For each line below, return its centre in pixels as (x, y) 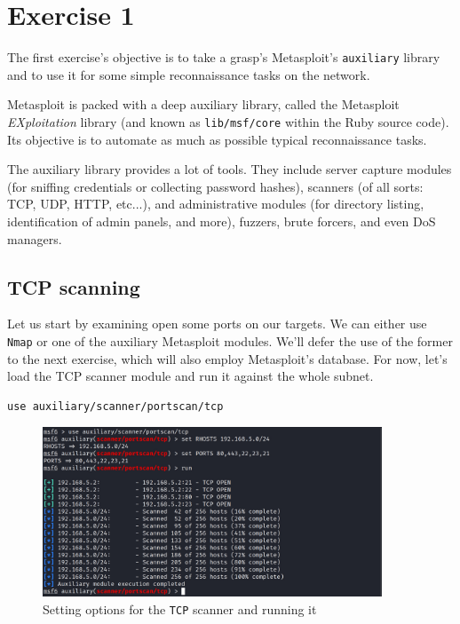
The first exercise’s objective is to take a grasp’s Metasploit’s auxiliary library (224, 57)
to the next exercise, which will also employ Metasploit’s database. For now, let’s (227, 358)
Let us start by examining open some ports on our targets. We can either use (217, 324)
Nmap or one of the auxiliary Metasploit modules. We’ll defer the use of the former (230, 340)
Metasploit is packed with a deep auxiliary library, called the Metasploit (203, 104)
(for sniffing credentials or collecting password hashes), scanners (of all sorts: (215, 186)
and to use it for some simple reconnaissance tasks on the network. (189, 74)
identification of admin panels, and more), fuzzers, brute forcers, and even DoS (222, 221)
